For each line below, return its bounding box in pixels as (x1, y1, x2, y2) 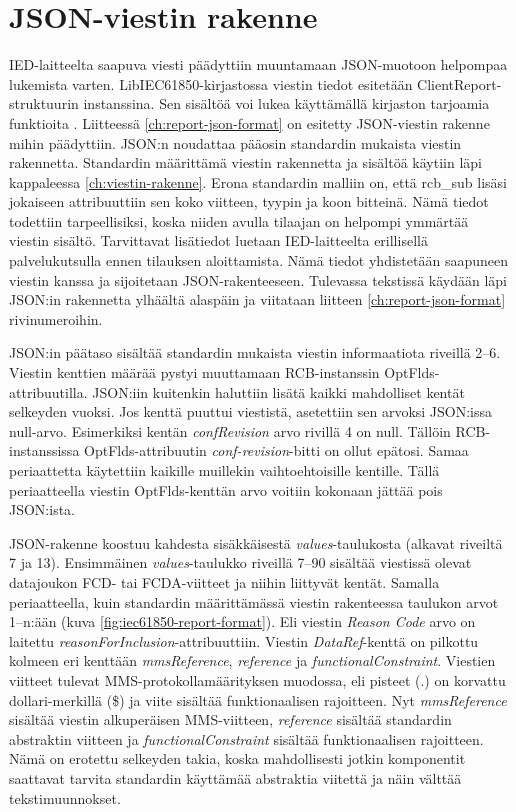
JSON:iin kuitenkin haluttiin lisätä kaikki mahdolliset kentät (92, 381, 465, 402)
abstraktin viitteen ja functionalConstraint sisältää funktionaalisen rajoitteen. (9, 728, 484, 749)
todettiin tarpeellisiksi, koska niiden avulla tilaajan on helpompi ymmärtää (9, 210, 469, 231)
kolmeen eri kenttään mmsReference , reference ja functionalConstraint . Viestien (9, 650, 496, 671)
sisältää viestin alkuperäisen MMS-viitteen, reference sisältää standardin (9, 709, 452, 730)
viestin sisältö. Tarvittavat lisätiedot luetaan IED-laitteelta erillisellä (9, 230, 428, 251)
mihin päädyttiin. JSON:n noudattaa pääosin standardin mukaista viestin (9, 132, 462, 153)
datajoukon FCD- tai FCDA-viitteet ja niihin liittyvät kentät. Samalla (9, 571, 440, 592)
